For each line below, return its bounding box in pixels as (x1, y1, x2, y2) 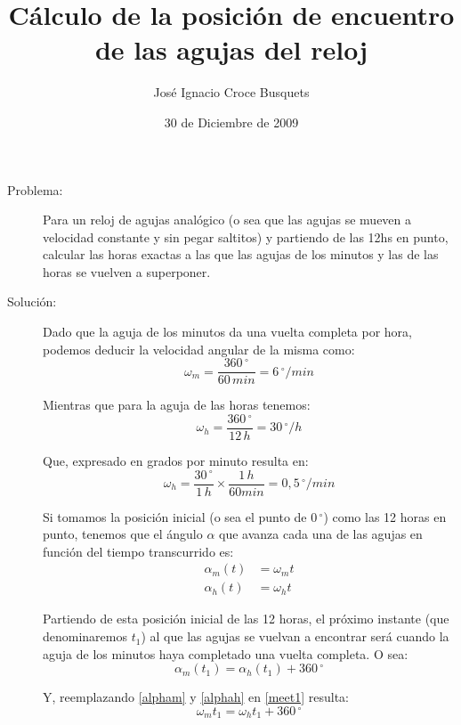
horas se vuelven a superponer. (43, 262, 211, 281)
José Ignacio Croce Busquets (153, 83, 310, 102)
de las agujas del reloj (94, 31, 368, 68)
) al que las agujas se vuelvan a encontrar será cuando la (141, 627, 449, 646)
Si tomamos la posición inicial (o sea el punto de (43, 507, 307, 525)
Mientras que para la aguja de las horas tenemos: (43, 395, 311, 414)
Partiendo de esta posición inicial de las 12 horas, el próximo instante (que (43, 609, 449, 628)
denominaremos (43, 627, 128, 646)
